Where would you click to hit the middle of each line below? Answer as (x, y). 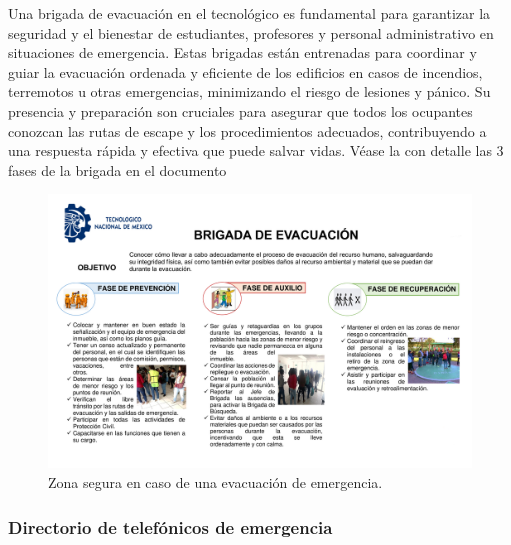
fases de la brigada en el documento (117, 169)
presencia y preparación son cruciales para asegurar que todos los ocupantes (240, 110)
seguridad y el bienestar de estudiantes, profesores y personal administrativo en (251, 32)
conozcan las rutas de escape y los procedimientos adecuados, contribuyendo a (247, 130)
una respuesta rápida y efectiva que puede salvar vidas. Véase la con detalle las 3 (256, 150)
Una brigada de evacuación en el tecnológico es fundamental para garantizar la (249, 13)
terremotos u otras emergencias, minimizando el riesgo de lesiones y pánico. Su (249, 91)
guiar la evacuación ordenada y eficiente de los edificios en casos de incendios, (245, 71)
